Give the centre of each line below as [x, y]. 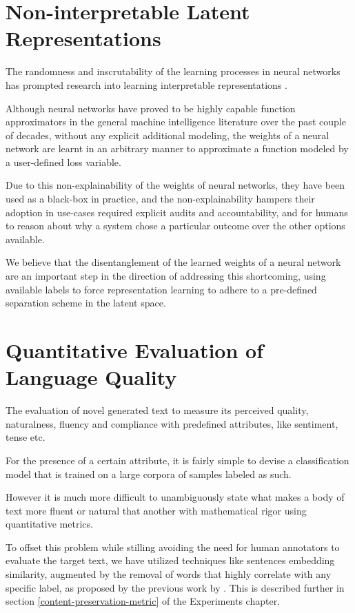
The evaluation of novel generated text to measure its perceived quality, [157, 410]
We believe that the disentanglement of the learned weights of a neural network [173, 262]
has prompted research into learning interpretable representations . [146, 84]
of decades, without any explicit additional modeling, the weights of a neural [168, 135]
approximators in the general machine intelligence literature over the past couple [176, 122]
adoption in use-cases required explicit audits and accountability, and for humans [177, 212]
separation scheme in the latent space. [86, 303]
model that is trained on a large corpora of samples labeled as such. [149, 474]
